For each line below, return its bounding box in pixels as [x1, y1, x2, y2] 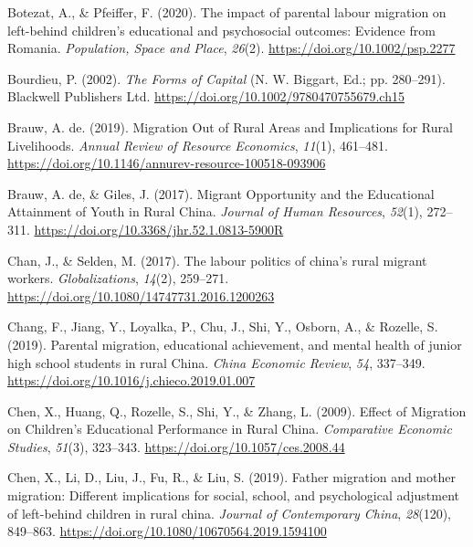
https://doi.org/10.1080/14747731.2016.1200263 [7, 286, 275, 305]
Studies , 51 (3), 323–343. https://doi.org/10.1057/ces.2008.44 [7, 437, 345, 456]
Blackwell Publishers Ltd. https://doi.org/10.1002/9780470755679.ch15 [7, 87, 405, 106]
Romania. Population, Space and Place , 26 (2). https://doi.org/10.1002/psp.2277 [7, 38, 456, 58]
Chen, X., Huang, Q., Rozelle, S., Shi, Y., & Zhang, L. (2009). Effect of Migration [7, 401, 467, 420]
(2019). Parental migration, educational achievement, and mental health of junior [7, 334, 462, 353]
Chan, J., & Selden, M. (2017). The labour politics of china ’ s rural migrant [7, 250, 427, 269]
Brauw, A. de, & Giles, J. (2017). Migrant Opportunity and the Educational [7, 184, 435, 203]
